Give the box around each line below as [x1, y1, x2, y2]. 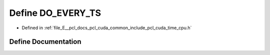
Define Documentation [9, 38, 81, 46]
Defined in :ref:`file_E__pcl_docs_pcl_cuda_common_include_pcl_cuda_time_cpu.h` [21, 25, 192, 31]
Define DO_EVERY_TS [9, 7, 101, 18]
